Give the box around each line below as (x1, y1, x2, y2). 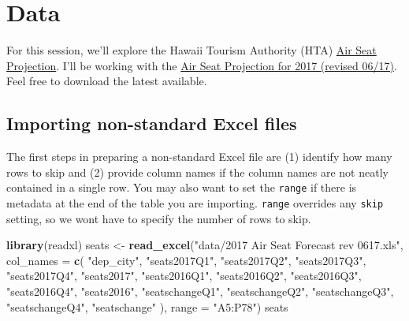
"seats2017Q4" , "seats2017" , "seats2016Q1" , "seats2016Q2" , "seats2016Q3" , (6, 267, 362, 284)
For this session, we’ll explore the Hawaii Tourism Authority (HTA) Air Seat (6, 42, 377, 58)
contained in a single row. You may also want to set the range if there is (6, 179, 357, 196)
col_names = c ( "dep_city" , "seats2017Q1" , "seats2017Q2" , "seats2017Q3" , (6, 252, 366, 268)
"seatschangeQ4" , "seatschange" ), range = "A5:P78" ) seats (6, 298, 288, 315)
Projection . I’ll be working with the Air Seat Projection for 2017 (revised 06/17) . (6, 57, 397, 73)
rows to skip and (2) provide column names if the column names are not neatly (6, 163, 389, 180)
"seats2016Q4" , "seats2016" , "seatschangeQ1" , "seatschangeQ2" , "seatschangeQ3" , (6, 282, 394, 299)
